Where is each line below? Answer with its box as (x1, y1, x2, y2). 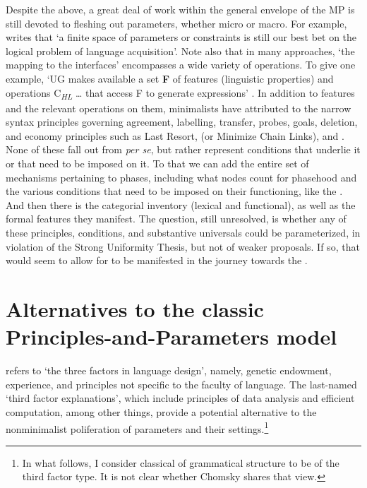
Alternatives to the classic (6, 294, 264, 323)
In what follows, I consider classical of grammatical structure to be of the (22, 455, 339, 470)
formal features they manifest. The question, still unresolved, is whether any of (6, 211, 347, 226)
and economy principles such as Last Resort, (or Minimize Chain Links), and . (6, 128, 344, 143)
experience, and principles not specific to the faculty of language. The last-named (6, 376, 357, 391)
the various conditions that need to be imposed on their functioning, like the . (6, 184, 343, 198)
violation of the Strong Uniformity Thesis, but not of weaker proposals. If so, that (6, 239, 360, 254)
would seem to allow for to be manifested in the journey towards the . (6, 253, 308, 268)
